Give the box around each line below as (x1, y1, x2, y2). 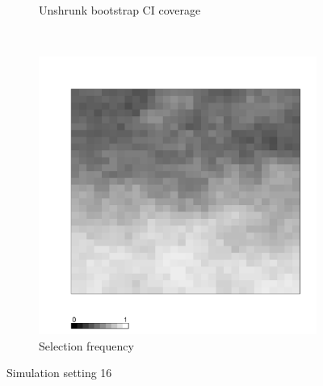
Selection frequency (39, 337, 134, 354)
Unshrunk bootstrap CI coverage (39, 2, 201, 18)
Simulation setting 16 (6, 364, 112, 381)
